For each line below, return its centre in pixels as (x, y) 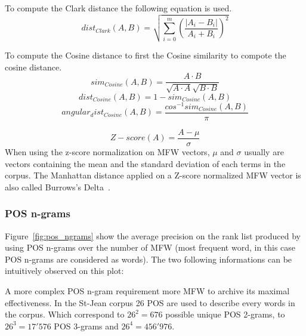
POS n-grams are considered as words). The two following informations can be (149, 259)
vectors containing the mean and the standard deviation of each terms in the (145, 163)
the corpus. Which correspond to (65, 314)
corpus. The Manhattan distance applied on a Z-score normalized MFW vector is (153, 175)
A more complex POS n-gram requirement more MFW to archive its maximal (147, 290)
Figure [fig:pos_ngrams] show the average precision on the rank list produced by (153, 235)
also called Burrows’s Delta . (58, 187)
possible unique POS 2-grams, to (225, 314)
